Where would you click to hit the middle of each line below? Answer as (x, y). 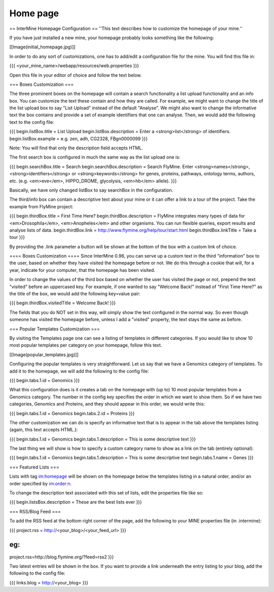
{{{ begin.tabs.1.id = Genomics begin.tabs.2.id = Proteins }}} (72, 413)
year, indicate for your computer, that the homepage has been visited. (82, 270)
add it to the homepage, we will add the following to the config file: (79, 371)
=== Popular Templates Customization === (55, 329)
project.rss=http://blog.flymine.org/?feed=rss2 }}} (62, 557)
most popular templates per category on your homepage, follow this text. (86, 345)
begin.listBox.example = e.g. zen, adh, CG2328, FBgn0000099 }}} (79, 138)
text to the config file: (32, 122)
